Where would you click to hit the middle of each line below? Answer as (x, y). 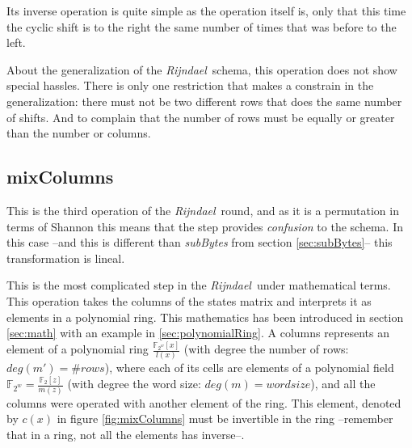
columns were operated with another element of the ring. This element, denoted (204, 402)
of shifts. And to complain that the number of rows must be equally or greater (201, 117)
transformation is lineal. (66, 258)
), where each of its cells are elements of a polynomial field (249, 368)
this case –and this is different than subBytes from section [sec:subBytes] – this (200, 242)
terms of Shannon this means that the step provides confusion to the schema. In (205, 226)
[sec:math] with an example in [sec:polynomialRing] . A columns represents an (198, 333)
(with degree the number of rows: (266, 349)
